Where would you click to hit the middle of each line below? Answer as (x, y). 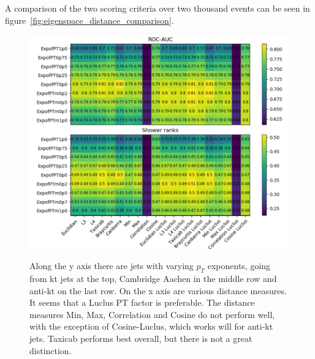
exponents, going (239, 266)
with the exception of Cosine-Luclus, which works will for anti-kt (151, 326)
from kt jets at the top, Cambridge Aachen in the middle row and (153, 279)
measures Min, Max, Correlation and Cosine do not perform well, (152, 314)
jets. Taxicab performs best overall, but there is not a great (141, 339)
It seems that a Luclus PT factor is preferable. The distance (142, 302)
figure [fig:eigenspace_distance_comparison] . (89, 20)
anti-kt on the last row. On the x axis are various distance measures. (158, 290)
